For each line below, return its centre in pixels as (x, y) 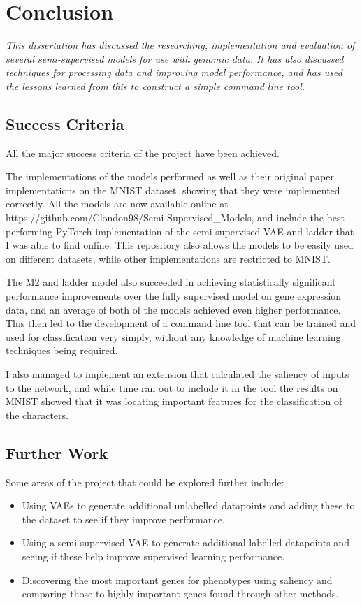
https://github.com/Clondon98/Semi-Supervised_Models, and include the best (175, 218)
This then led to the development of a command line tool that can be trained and (181, 323)
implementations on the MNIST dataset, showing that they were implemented (173, 190)
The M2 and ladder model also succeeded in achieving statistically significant (171, 282)
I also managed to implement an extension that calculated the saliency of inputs (178, 374)
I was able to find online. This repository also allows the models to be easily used (180, 245)
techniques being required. (62, 350)
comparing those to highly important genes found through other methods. (180, 593)
